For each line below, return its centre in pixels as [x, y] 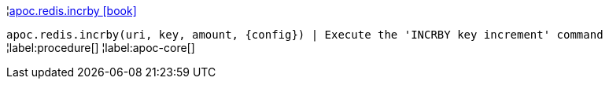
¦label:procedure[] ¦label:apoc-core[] [101, 48]
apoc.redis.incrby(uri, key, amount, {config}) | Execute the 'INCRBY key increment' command [305, 35]
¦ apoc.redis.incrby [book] [72, 11]
